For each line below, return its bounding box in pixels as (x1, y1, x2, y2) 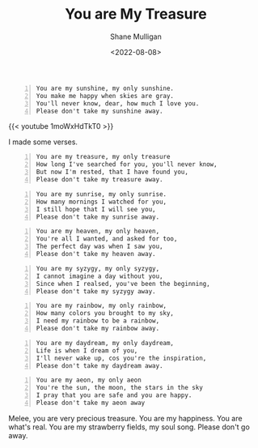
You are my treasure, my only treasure (36, 153, 171, 161)
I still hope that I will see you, (36, 205, 156, 213)
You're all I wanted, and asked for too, (36, 235, 178, 243)
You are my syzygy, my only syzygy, (36, 264, 160, 272)
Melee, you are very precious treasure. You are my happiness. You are (8, 413, 243, 423)
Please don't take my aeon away (36, 399, 146, 407)
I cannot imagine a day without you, (36, 272, 163, 280)
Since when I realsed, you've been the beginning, (36, 279, 210, 288)
